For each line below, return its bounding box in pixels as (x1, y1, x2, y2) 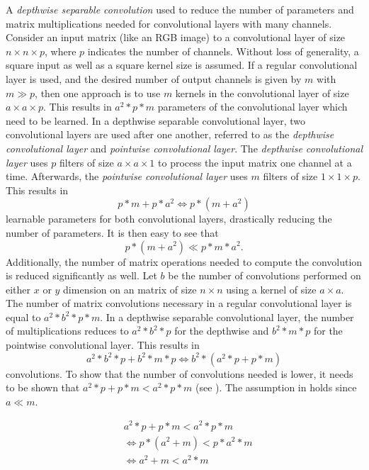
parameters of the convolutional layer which (157, 99, 348, 114)
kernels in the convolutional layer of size (175, 85, 349, 100)
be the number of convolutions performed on (168, 268, 361, 283)
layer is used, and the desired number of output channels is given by (6, 71, 302, 86)
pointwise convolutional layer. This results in (6, 337, 200, 352)
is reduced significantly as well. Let (6, 268, 157, 283)
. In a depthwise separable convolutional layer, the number (100, 309, 354, 324)
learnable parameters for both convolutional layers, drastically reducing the (6, 211, 332, 226)
